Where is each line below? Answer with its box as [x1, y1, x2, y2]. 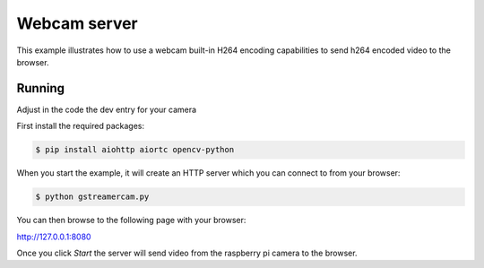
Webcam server [16, 13, 138, 33]
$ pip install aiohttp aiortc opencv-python [35, 144, 235, 155]
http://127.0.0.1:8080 [16, 231, 91, 242]
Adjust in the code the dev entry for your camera [16, 104, 197, 115]
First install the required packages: [16, 121, 145, 132]
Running [16, 81, 65, 96]
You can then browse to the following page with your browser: [16, 215, 246, 226]
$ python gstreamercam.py [35, 192, 150, 202]
